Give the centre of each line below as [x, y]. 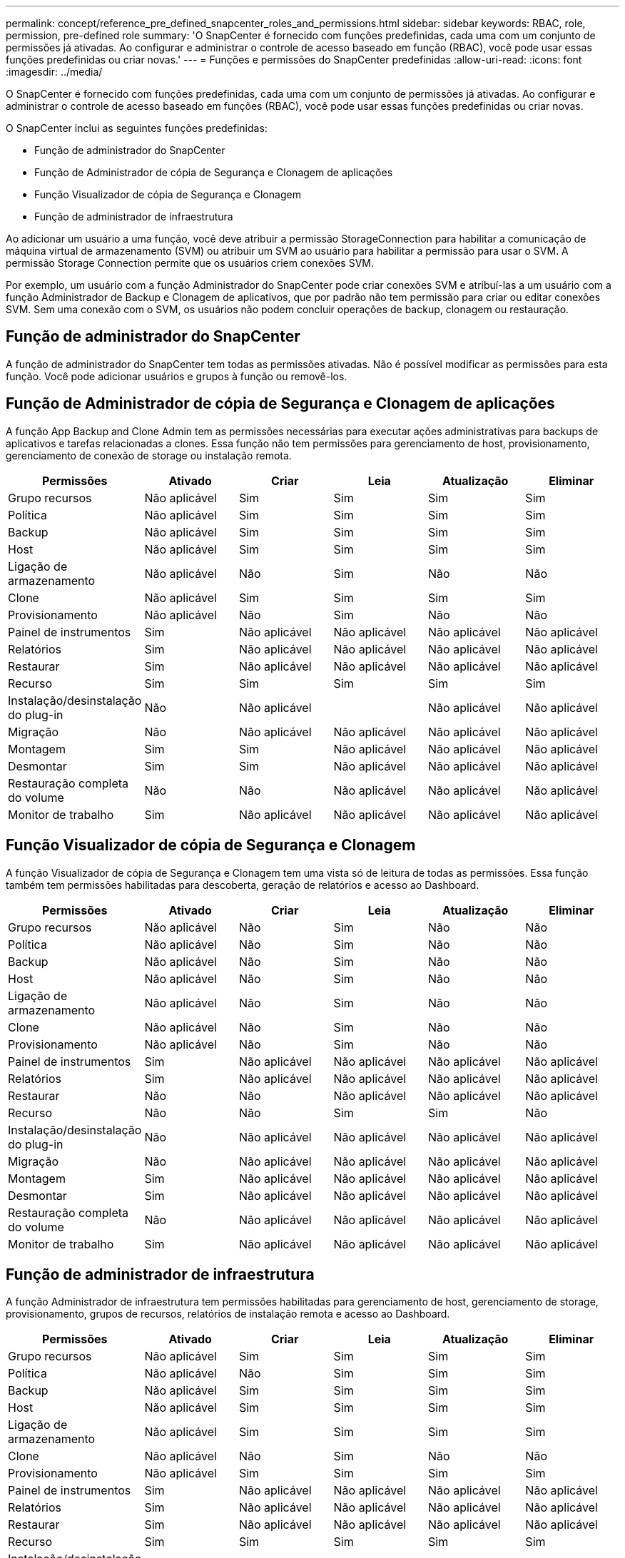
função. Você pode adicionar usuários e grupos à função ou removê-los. [177, 376]
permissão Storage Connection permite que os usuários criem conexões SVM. [190, 263]
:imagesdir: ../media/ [54, 72]
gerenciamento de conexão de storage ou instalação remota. [149, 455]
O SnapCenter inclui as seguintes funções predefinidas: [137, 128]
